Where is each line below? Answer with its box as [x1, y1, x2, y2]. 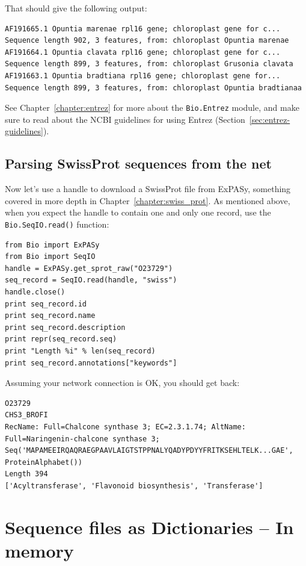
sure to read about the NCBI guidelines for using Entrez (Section [5, 113, 245, 125]
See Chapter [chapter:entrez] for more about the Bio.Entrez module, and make [5, 101, 299, 114]
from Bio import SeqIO [5, 252, 96, 261]
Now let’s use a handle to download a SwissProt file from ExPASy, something [5, 182, 291, 195]
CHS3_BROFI [5, 411, 48, 420]
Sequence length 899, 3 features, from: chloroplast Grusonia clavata [5, 60, 293, 69]
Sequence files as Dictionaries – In [5, 514, 294, 539]
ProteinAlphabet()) [5, 458, 82, 467]
